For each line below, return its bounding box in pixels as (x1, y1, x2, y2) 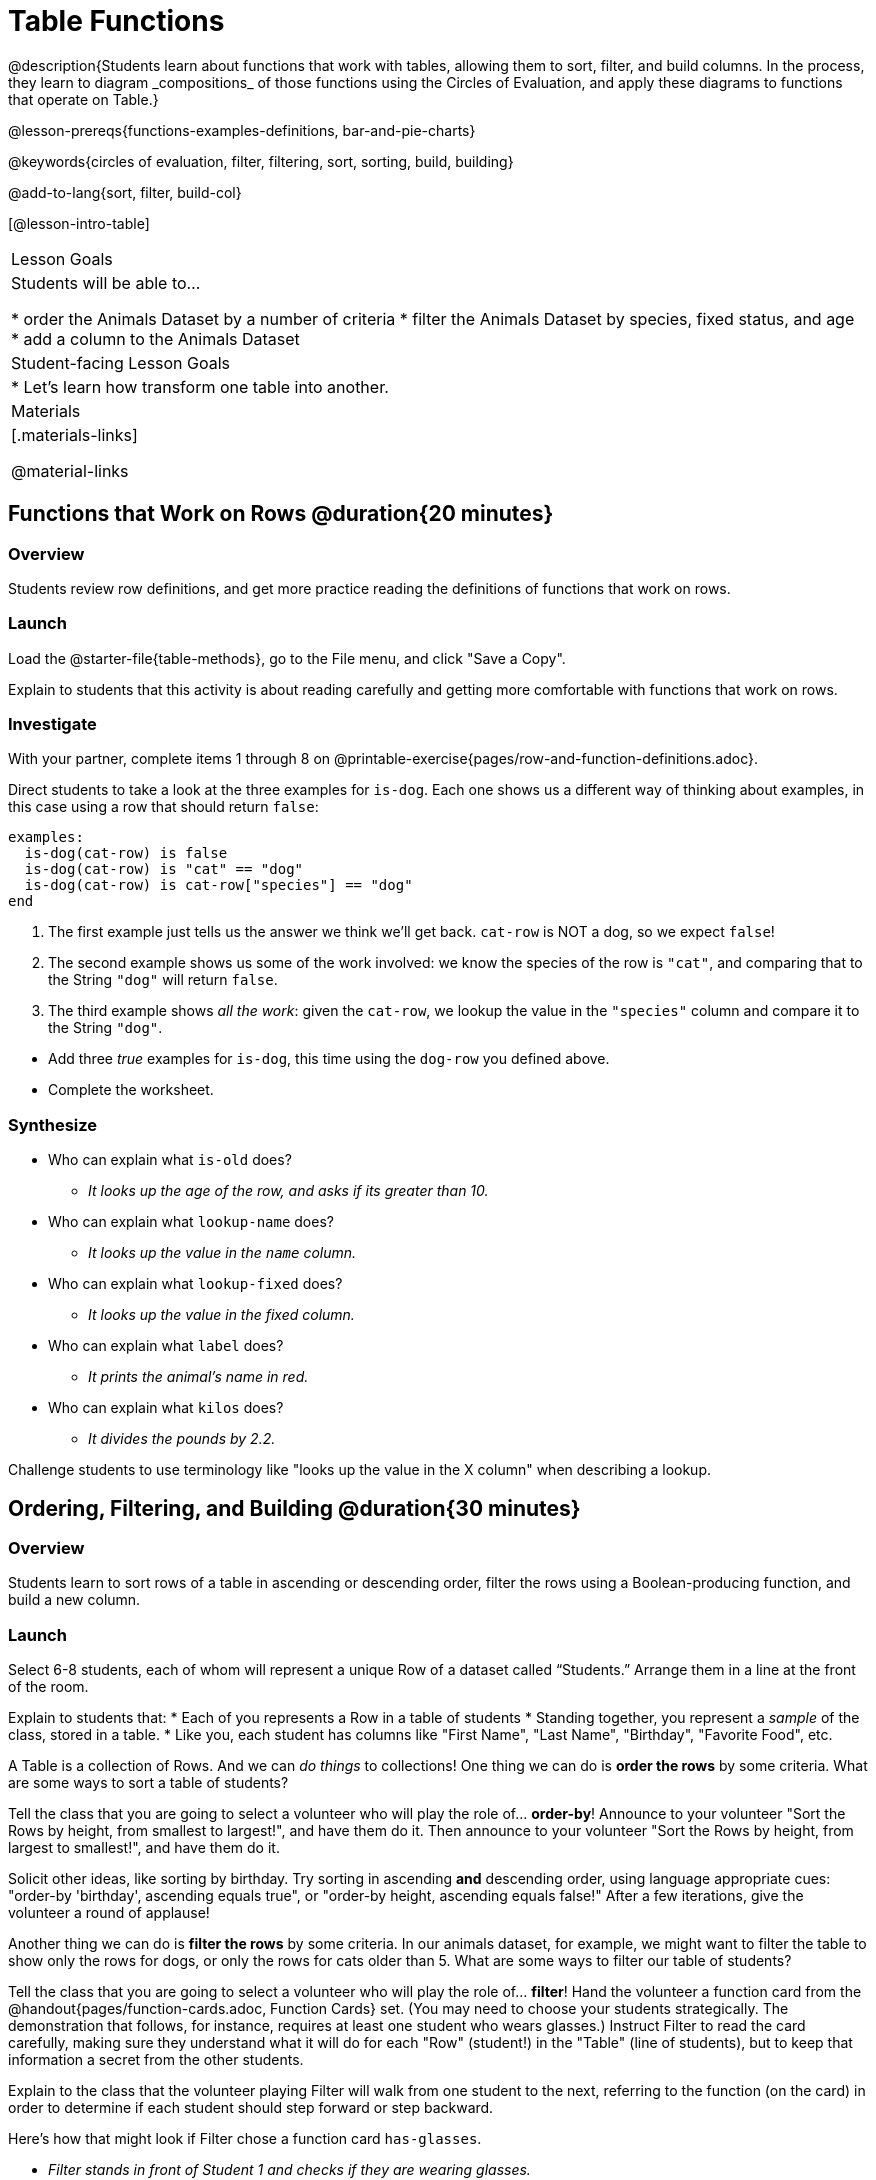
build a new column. (8, 1591, 141, 1609)
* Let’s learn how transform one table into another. (11, 376, 389, 397)
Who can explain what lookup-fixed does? (48, 1275, 343, 1293)
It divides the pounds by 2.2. (88, 1430, 276, 1448)
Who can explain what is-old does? (48, 1151, 292, 1169)
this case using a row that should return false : (8, 798, 319, 816)
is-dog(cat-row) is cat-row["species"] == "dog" (24, 877, 413, 894)
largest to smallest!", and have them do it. (8, 1839, 280, 1857)
